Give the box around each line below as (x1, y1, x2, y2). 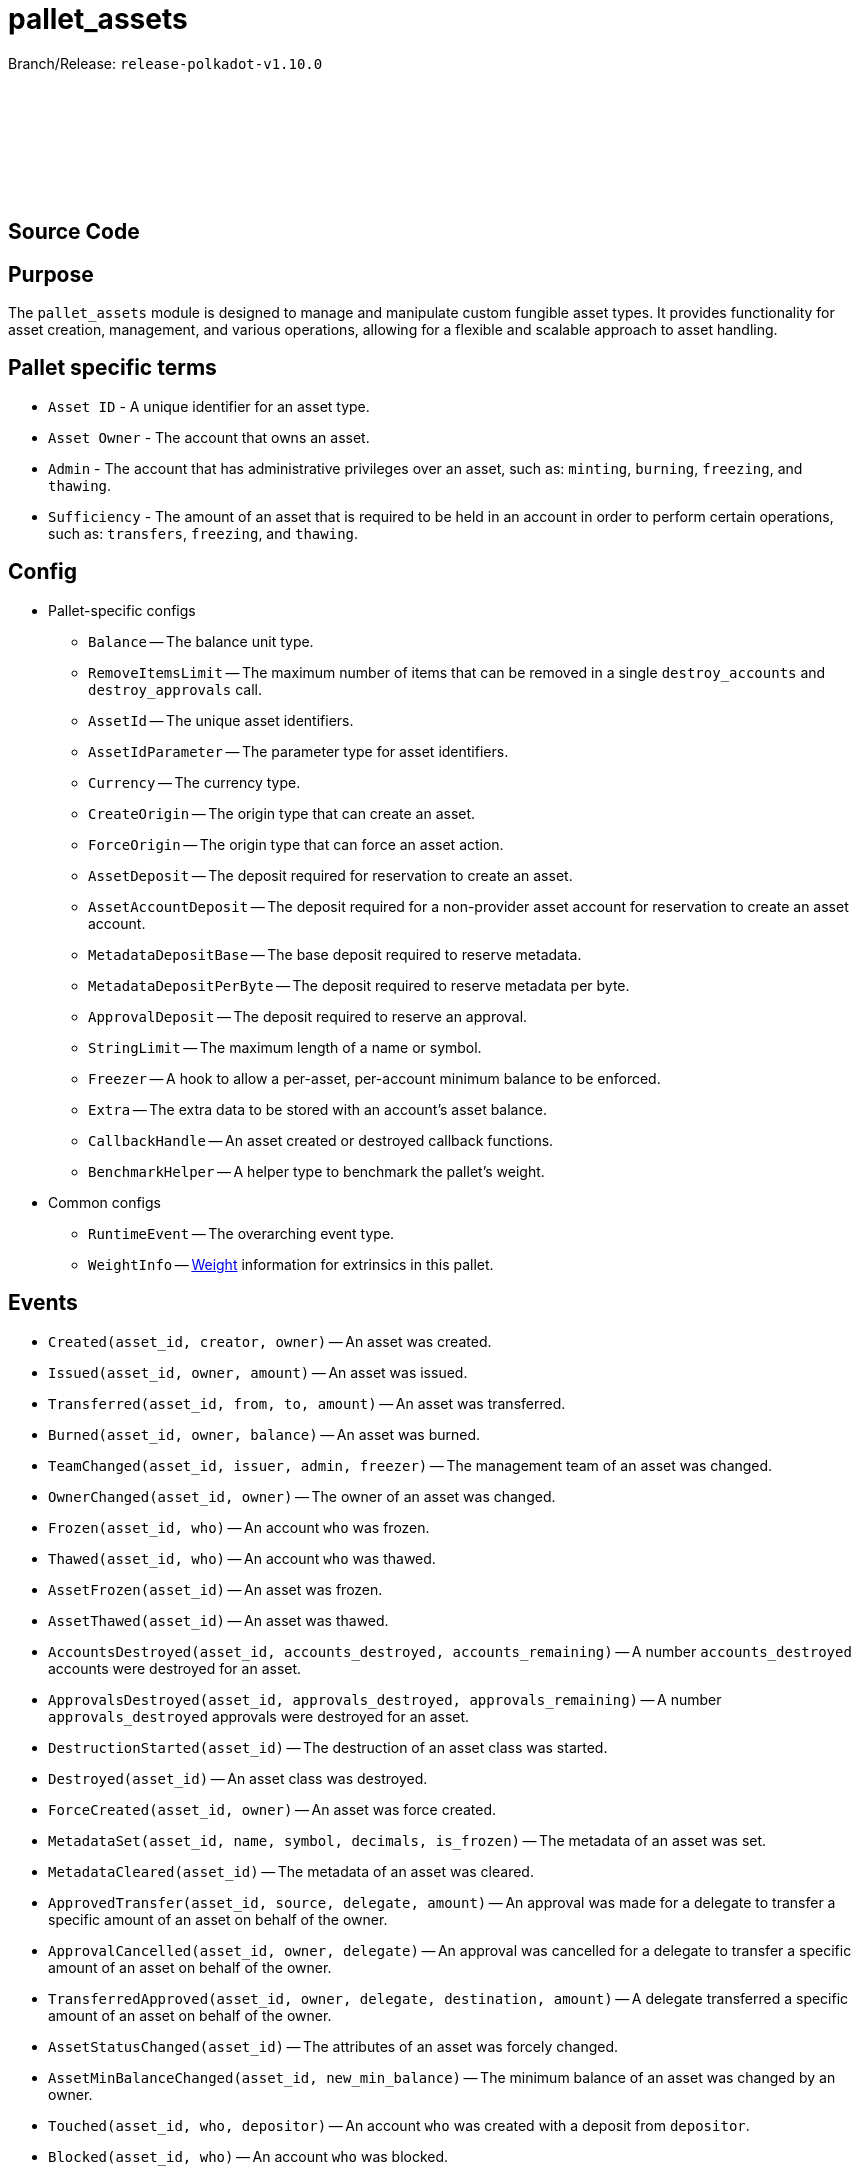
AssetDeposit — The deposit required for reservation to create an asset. (88, 866, 573, 884)
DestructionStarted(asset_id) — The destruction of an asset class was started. (48, 1738, 608, 1756)
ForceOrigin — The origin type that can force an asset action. (88, 835, 504, 853)
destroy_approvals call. (88, 680, 263, 698)
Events (8, 1290, 78, 1316)
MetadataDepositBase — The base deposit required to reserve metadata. (88, 945, 582, 963)
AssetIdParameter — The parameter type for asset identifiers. (88, 742, 509, 760)
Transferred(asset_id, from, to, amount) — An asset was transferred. (48, 1394, 566, 1412)
